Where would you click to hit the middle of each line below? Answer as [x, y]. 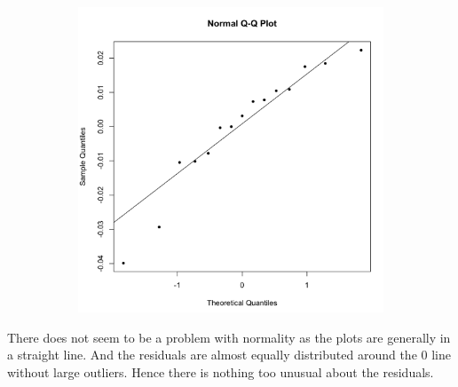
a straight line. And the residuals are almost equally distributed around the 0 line [229, 355]
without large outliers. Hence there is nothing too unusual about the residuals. [221, 371]
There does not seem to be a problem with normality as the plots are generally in [229, 337]
